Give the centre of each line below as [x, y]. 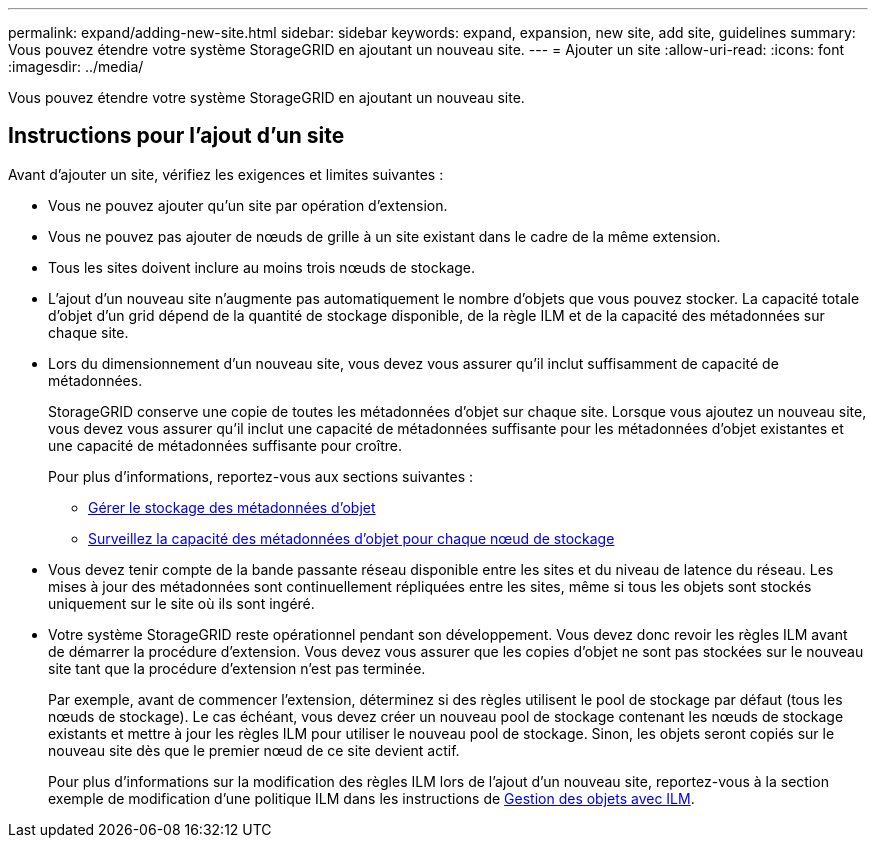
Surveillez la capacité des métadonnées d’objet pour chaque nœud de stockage [351, 538]
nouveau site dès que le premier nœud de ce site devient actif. [254, 750]
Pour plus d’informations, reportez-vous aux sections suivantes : [260, 476]
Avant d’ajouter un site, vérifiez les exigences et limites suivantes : [226, 174]
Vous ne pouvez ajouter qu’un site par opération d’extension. [248, 205]
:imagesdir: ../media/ [76, 66]
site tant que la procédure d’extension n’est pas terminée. [237, 668]
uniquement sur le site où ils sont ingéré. [181, 603]
